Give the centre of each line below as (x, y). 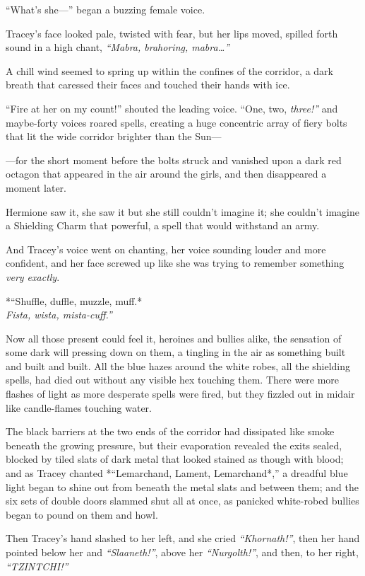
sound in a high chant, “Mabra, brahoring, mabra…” (118, 47)
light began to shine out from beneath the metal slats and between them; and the (182, 486)
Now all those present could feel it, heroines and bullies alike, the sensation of (174, 338)
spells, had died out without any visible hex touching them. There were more (173, 380)
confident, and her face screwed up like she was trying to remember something (175, 263)
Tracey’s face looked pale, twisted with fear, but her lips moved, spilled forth (172, 33)
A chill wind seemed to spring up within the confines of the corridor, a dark (170, 70)
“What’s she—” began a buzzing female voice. (106, 9)
